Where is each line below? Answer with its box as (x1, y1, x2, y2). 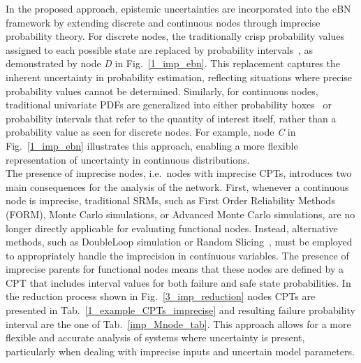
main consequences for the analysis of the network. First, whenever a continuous (6, 179, 349, 194)
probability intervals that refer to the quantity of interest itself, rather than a (6, 111, 337, 125)
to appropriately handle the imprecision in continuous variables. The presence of (6, 248, 349, 262)
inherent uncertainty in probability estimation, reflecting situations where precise (6, 69, 353, 84)
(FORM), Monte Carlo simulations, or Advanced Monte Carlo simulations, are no (6, 206, 355, 221)
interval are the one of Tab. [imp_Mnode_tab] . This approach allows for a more (6, 316, 351, 331)
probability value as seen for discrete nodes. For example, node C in (6, 124, 296, 139)
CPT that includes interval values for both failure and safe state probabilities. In (6, 275, 351, 290)
